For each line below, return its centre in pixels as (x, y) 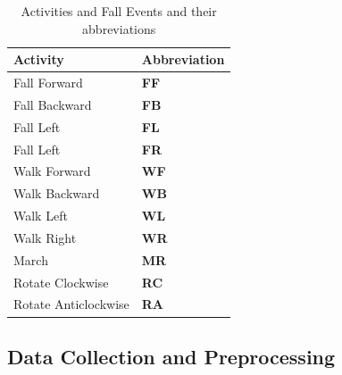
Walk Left (41, 216)
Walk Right (45, 237)
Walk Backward (57, 193)
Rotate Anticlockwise (71, 304)
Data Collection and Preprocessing (171, 356)
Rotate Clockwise (61, 282)
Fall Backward (53, 104)
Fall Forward (48, 83)
